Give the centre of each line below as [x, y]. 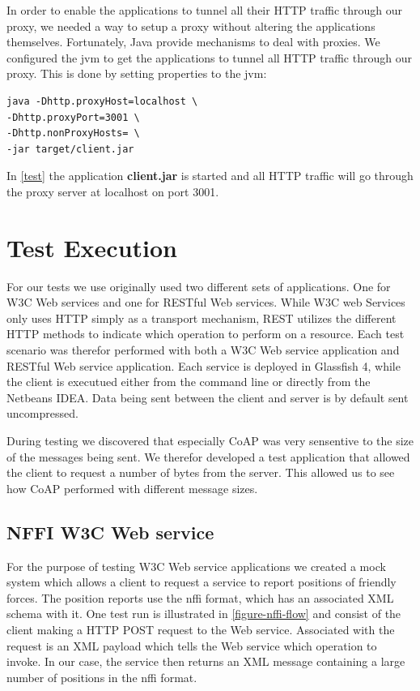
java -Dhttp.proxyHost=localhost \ [102, 101]
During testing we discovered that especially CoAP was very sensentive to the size [210, 440]
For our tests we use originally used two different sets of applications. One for [199, 286]
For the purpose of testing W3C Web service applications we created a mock [196, 566]
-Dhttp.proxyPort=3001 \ [73, 117]
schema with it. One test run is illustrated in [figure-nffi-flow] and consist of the [204, 614]
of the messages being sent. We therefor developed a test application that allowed [208, 456]
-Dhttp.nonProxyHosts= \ [73, 133]
